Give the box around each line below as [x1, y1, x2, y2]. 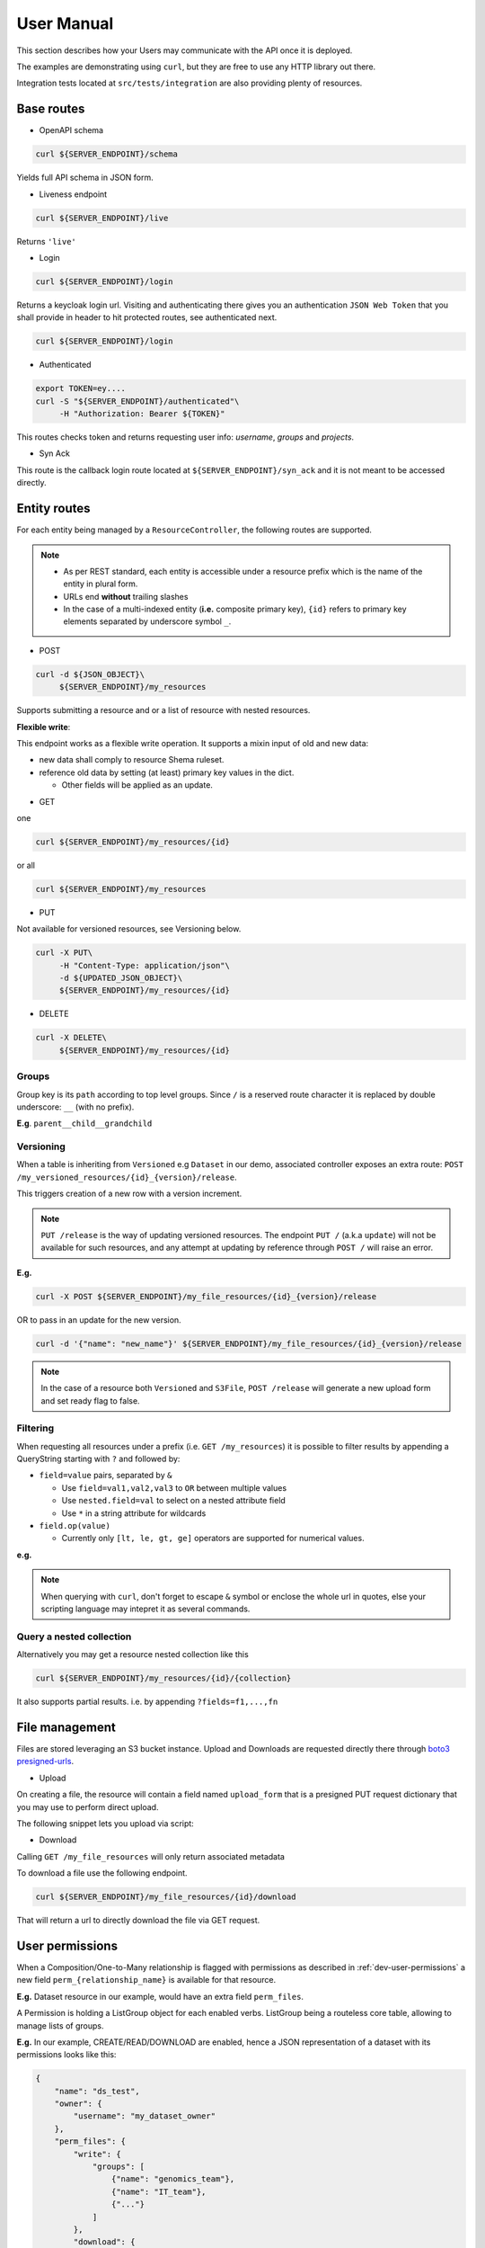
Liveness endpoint [39, 189, 108, 200]
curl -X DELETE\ [35, 1032, 108, 1043]
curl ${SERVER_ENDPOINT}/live [35, 212, 169, 223]
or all [16, 860, 36, 870]
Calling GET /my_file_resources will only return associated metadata [16, 1851, 285, 1861]
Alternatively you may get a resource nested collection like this [16, 1649, 249, 1660]
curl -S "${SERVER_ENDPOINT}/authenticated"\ [35, 396, 240, 406]
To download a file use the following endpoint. [16, 1868, 188, 1878]
